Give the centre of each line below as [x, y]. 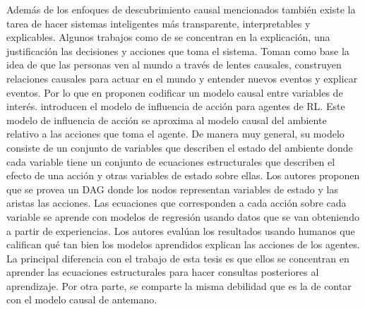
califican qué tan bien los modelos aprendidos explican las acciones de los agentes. [183, 244]
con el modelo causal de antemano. [82, 299]
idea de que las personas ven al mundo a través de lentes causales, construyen [174, 65]
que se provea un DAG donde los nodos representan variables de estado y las [172, 189]
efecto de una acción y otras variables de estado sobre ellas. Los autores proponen [183, 175]
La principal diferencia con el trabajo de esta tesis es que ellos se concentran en [178, 258]
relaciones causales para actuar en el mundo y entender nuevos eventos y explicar [182, 78]
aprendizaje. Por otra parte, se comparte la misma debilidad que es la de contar [179, 285]
